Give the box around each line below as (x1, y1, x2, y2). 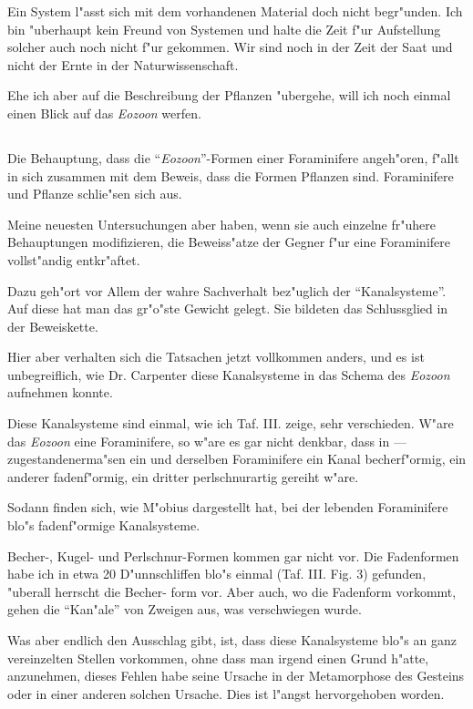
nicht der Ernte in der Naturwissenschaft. (7, 55, 239, 74)
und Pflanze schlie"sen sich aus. (7, 184, 182, 203)
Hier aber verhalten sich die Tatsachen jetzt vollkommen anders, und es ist (7, 347, 425, 366)
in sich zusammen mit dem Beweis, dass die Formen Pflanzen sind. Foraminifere (7, 166, 454, 185)
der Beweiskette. (7, 316, 98, 335)
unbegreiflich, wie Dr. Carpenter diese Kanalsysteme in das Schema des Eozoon (7, 365, 450, 384)
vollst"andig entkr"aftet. (7, 250, 140, 269)
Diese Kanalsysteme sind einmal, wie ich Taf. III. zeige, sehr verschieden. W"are (7, 414, 454, 433)
